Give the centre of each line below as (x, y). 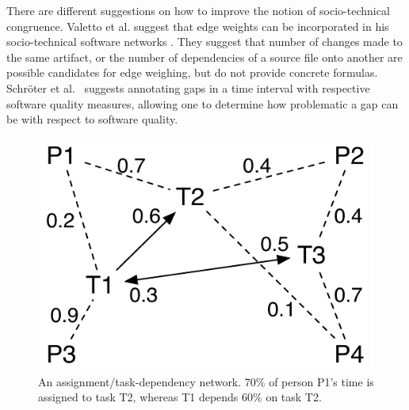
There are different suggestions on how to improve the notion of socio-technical (198, 10)
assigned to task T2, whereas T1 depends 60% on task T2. (180, 397)
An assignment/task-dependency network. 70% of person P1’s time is (206, 381)
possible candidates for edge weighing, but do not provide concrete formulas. (192, 72)
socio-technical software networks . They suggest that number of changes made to (204, 42)
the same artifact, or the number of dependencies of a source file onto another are (204, 57)
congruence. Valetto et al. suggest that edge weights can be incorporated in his (198, 26)
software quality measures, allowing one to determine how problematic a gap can (203, 103)
